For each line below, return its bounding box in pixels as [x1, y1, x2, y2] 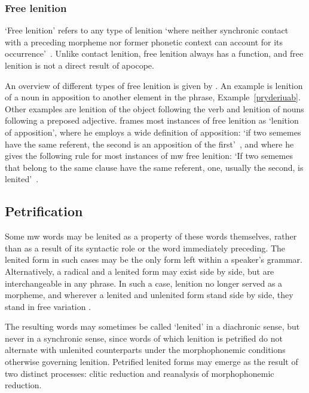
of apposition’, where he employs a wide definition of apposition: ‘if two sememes [5, 125, 301, 138]
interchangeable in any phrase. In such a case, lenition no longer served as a [5, 277, 283, 289]
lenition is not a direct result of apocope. [5, 59, 154, 71]
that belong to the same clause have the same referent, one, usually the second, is [5, 161, 304, 173]
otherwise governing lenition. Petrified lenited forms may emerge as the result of [5, 355, 298, 368]
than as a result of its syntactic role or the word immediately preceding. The [5, 241, 286, 254]
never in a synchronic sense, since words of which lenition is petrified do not [5, 331, 283, 344]
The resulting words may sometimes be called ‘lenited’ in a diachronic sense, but [5, 320, 300, 333]
